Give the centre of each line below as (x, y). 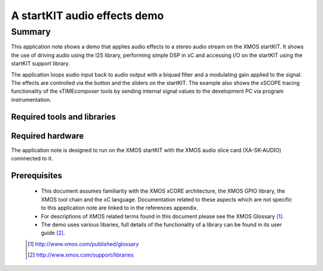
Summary (31, 32)
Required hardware (47, 135)
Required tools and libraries (63, 117)
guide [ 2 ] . (53, 233)
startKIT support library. (40, 63)
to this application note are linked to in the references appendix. (120, 208)
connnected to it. (32, 159)
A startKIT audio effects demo (87, 16)
